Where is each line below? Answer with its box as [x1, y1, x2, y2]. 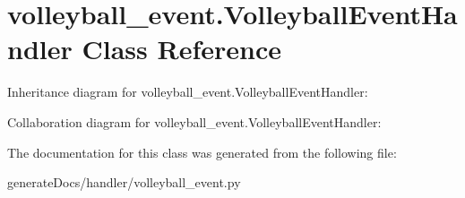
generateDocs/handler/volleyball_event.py [7, 173, 241, 192]
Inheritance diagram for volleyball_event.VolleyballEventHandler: [7, 82, 368, 101]
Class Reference [82, 30, 281, 67]
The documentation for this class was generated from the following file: [7, 142, 397, 161]
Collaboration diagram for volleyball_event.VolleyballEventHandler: [7, 112, 382, 131]
